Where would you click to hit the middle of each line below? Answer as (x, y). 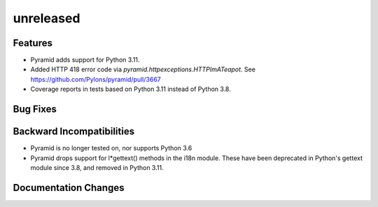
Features (33, 43)
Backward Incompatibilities (74, 132)
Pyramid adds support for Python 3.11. (85, 60)
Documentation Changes (69, 188)
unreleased (47, 18)
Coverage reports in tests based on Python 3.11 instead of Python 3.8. (131, 89)
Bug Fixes (35, 109)
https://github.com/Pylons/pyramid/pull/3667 (96, 79)
